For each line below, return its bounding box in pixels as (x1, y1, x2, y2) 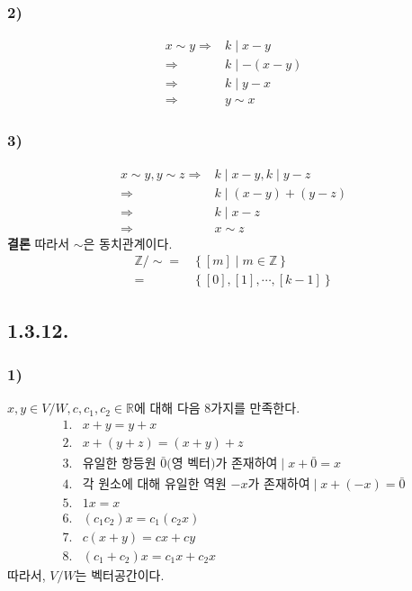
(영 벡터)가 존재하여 (166, 458, 278, 471)
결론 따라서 (7, 233, 70, 252)
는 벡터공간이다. (75, 565, 165, 584)
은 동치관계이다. (83, 233, 173, 252)
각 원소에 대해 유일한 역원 (82, 478, 227, 492)
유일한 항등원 (82, 458, 157, 471)
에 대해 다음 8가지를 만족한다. (133, 398, 300, 417)
